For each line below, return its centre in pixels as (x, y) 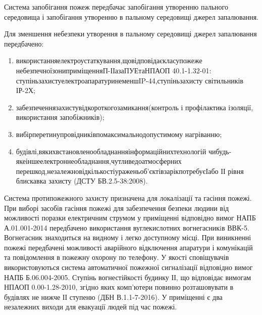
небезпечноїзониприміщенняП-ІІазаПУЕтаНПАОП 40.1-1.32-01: (114, 70)
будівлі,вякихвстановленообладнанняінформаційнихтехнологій (111, 151)
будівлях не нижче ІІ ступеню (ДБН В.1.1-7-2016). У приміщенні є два (113, 297)
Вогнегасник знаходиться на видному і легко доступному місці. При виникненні (128, 237)
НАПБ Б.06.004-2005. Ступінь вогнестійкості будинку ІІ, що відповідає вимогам (128, 277)
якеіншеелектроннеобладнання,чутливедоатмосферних (99, 161)
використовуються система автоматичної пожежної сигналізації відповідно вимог (128, 267)
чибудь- (220, 151)
